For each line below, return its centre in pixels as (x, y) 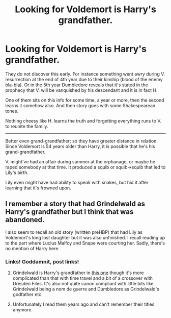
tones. (12, 111)
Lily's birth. (17, 173)
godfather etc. (28, 295)
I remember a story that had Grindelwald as (75, 204)
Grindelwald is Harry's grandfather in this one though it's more (78, 273)
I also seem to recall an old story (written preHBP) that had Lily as (74, 232)
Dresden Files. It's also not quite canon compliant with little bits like (83, 284)
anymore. (23, 310)
